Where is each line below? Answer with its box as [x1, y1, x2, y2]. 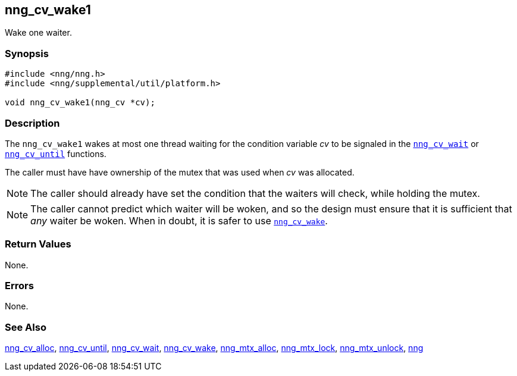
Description [5, 117, 60, 129]
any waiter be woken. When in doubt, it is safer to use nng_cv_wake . [30, 214, 328, 227]
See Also [5, 321, 46, 333]
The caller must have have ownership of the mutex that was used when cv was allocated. [5, 167, 355, 177]
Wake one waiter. [5, 27, 72, 38]
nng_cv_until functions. [5, 148, 106, 159]
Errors [5, 280, 34, 292]
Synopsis [5, 47, 49, 59]
